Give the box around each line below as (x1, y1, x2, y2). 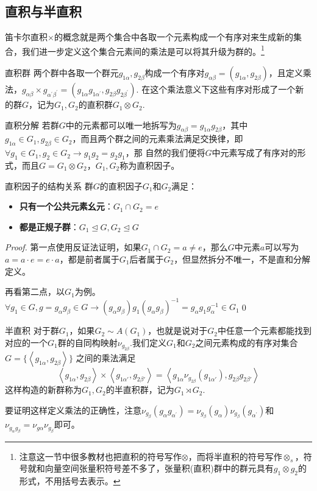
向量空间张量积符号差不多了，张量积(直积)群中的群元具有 (45, 462, 274, 475)
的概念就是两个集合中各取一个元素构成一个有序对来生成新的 (54, 30, 293, 43)
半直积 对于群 (5, 324, 59, 337)
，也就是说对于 (148, 324, 208, 337)
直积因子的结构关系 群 (5, 179, 93, 192)
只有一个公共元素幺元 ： (19, 200, 113, 213)
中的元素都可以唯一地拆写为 (65, 118, 177, 131)
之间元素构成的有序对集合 (195, 336, 298, 348)
